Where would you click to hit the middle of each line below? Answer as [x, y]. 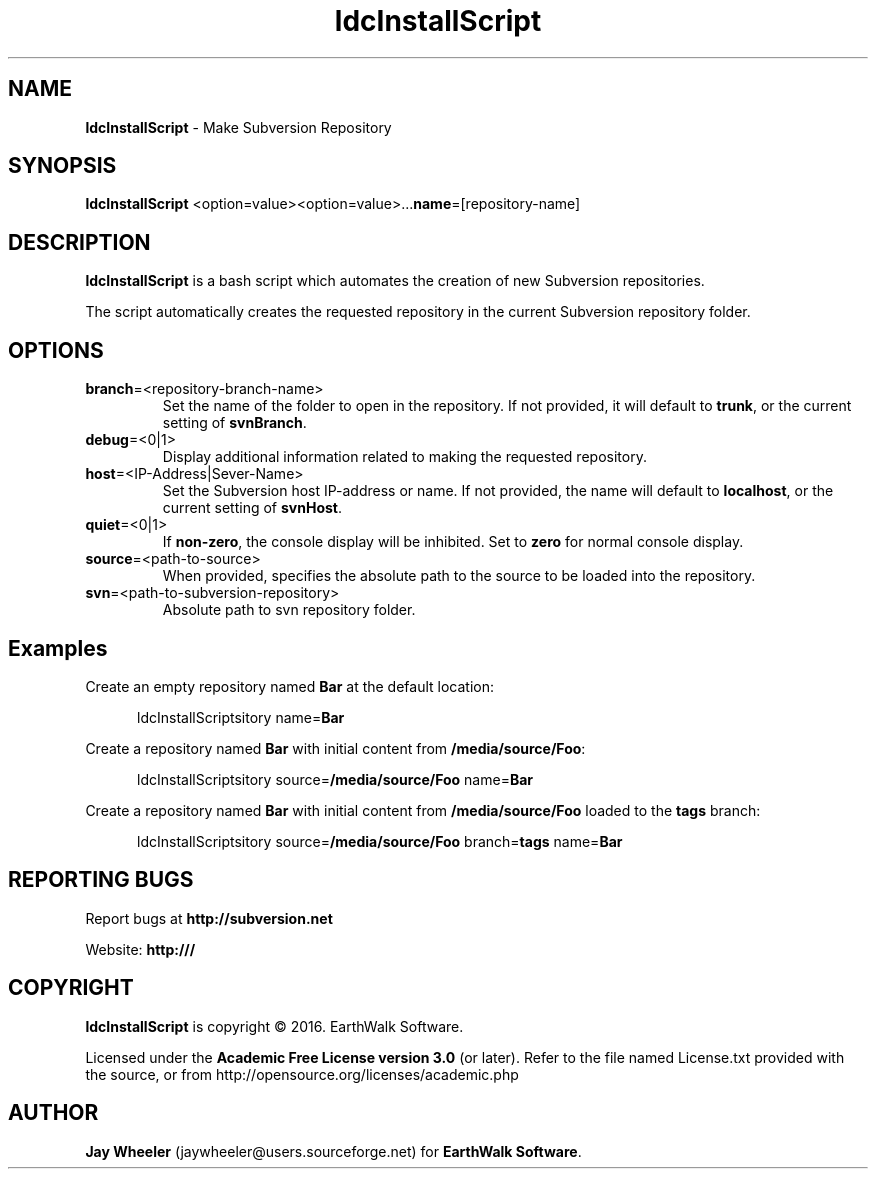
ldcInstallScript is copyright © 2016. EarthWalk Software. [274, 1026]
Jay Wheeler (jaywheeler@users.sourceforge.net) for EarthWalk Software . [333, 1151]
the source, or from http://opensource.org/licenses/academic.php [302, 1074]
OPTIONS [56, 350]
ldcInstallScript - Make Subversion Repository [238, 127]
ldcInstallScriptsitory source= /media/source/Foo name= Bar [335, 779]
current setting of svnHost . [252, 508]
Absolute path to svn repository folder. [289, 610]
